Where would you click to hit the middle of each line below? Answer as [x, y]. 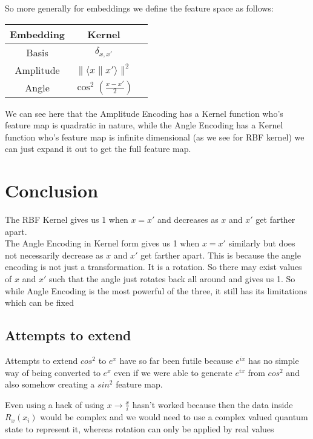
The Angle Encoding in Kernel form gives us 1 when [102, 243]
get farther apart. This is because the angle [221, 255]
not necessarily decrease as [54, 255]
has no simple [274, 361]
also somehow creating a [50, 384]
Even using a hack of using [55, 404]
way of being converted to [53, 372]
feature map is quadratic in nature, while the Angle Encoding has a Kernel [144, 125]
